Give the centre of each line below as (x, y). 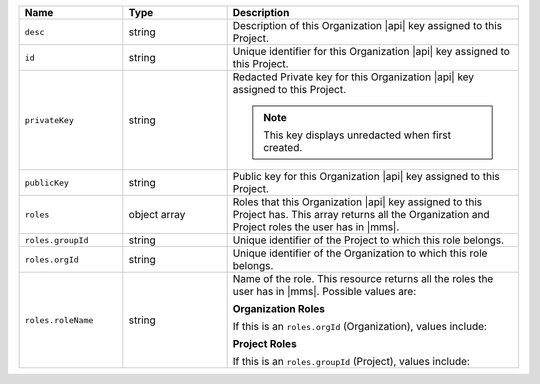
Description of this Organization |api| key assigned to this (367, 25)
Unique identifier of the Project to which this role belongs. (368, 240)
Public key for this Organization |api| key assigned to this (366, 176)
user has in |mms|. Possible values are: (324, 291)
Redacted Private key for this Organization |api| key (353, 77)
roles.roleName (59, 320)
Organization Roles (278, 308)
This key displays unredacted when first (357, 135)
